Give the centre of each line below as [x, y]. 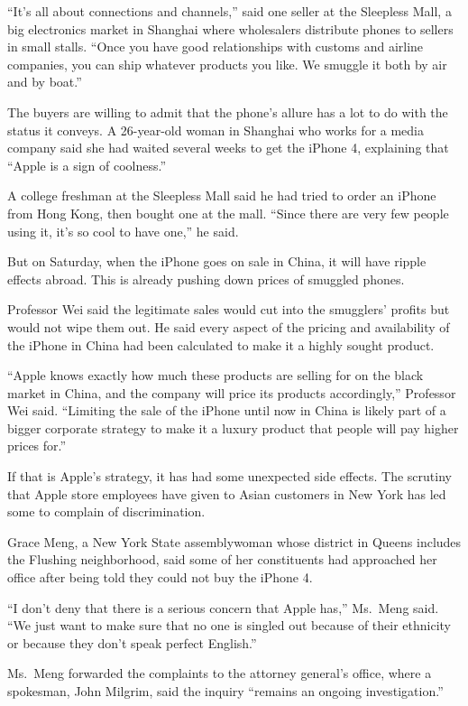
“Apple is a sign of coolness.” [87, 165]
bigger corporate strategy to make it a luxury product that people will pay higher [233, 427]
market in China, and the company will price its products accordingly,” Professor [232, 392]
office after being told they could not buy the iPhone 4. [160, 577]
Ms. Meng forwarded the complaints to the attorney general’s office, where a [220, 673]
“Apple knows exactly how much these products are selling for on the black [216, 375]
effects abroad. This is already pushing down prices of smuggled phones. [206, 279]
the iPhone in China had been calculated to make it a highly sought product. [221, 344]
